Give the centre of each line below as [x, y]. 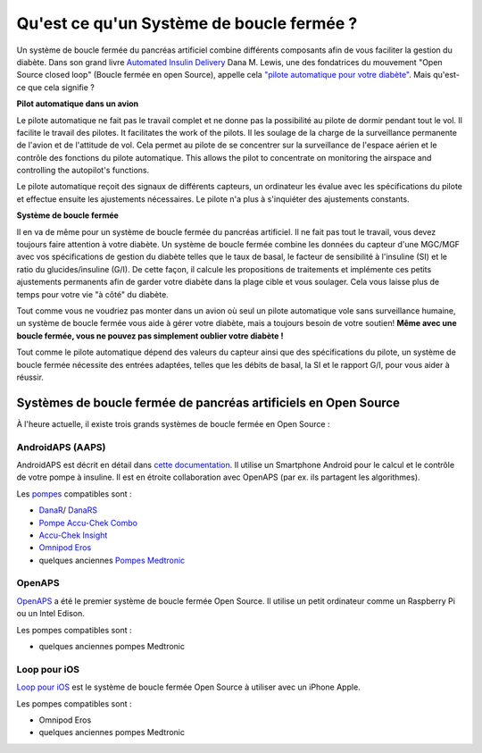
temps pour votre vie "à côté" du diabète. [92, 294]
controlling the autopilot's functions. [83, 171]
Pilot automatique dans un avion [78, 104]
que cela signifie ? [62, 87]
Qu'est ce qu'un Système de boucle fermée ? [187, 23]
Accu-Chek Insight [73, 535]
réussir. [30, 377]
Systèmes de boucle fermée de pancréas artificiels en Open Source [208, 402]
